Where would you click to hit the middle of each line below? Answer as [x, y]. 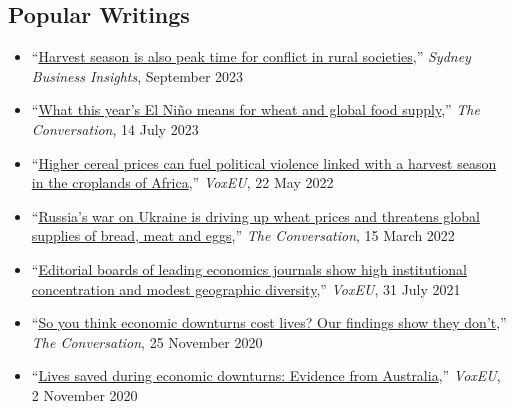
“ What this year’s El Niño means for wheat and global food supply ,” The [255, 109]
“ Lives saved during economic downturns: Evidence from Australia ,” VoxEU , [266, 375]
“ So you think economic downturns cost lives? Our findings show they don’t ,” [269, 322]
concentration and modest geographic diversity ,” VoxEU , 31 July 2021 [246, 288]
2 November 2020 [84, 394]
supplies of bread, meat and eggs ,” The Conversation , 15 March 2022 [243, 235]
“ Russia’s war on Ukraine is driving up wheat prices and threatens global [255, 215]
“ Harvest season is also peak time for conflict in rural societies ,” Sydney [251, 56]
